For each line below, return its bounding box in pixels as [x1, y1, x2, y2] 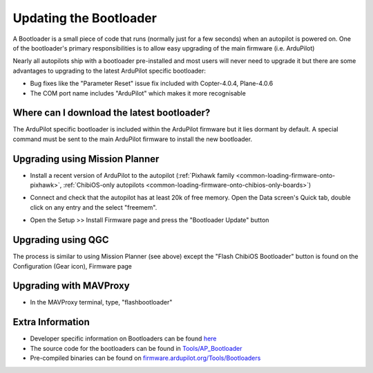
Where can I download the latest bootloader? [12, 107, 211, 119]
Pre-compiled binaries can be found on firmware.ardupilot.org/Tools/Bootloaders [30, 354, 261, 363]
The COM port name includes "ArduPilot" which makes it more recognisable [30, 89, 247, 97]
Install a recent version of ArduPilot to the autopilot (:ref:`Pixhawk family [30, 171, 235, 179]
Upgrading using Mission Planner [12, 153, 160, 165]
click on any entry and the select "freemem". [30, 203, 157, 211]
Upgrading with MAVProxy [12, 280, 131, 292]
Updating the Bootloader [12, 10, 157, 26]
